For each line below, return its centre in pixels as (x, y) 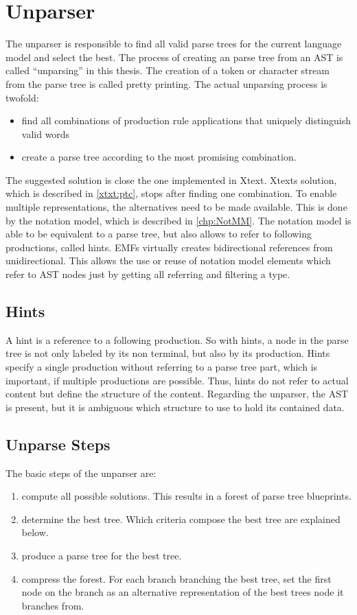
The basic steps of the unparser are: (81, 473)
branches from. (53, 605)
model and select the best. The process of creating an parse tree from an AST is (174, 57)
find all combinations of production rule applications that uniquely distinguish (186, 120)
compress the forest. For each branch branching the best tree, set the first (176, 578)
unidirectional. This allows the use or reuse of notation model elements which (168, 260)
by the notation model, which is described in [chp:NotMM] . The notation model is (178, 220)
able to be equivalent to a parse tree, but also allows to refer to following (159, 234)
